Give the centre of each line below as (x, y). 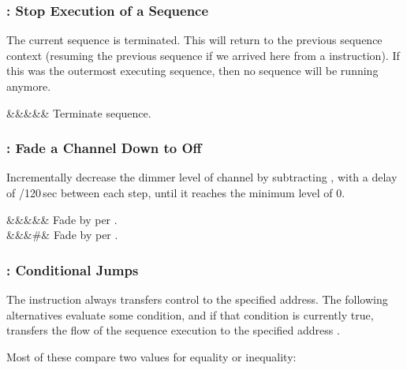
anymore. (29, 86)
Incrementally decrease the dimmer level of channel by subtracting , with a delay (202, 177)
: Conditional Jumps (73, 269)
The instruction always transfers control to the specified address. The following (197, 299)
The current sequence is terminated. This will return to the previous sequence (194, 40)
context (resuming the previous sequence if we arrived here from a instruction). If (203, 55)
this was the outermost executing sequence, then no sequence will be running (192, 71)
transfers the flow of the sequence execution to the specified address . (173, 330)
